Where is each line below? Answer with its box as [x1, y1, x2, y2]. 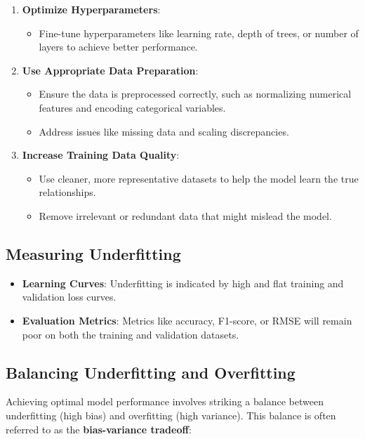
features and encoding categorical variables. [39, 100, 226, 114]
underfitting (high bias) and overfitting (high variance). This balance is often [6, 407, 336, 422]
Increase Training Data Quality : [22, 148, 180, 162]
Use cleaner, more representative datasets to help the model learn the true [39, 171, 359, 185]
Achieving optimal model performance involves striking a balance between [6, 394, 324, 409]
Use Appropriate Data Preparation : [22, 63, 199, 77]
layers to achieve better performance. [39, 39, 198, 54]
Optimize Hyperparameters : [22, 2, 161, 16]
